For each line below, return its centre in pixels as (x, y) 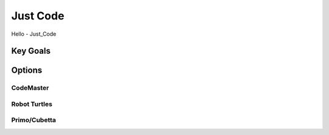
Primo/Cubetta (34, 120)
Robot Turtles (32, 104)
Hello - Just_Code (34, 34)
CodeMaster (30, 88)
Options (27, 71)
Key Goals (31, 51)
